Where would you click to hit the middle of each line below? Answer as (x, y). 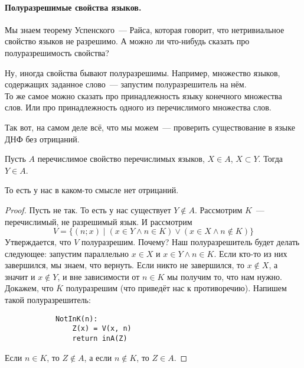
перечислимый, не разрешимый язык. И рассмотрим (99, 221)
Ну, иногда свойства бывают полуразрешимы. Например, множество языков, (143, 72)
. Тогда (271, 159)
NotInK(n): (76, 319)
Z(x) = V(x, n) (102, 329)
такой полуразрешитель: (48, 300)
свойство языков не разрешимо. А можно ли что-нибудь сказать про (127, 41)
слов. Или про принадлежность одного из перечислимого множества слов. (138, 107)
